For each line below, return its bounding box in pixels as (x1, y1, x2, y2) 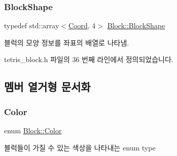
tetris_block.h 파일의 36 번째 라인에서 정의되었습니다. (4, 54, 173, 65)
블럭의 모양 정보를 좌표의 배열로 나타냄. (4, 37, 129, 47)
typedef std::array (4, 20, 59, 31)
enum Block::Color (4, 125, 62, 135)
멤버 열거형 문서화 (4, 79, 91, 94)
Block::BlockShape (107, 20, 165, 31)
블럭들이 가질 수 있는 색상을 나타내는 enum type (4, 142, 156, 152)
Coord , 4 (68, 20, 96, 31)
